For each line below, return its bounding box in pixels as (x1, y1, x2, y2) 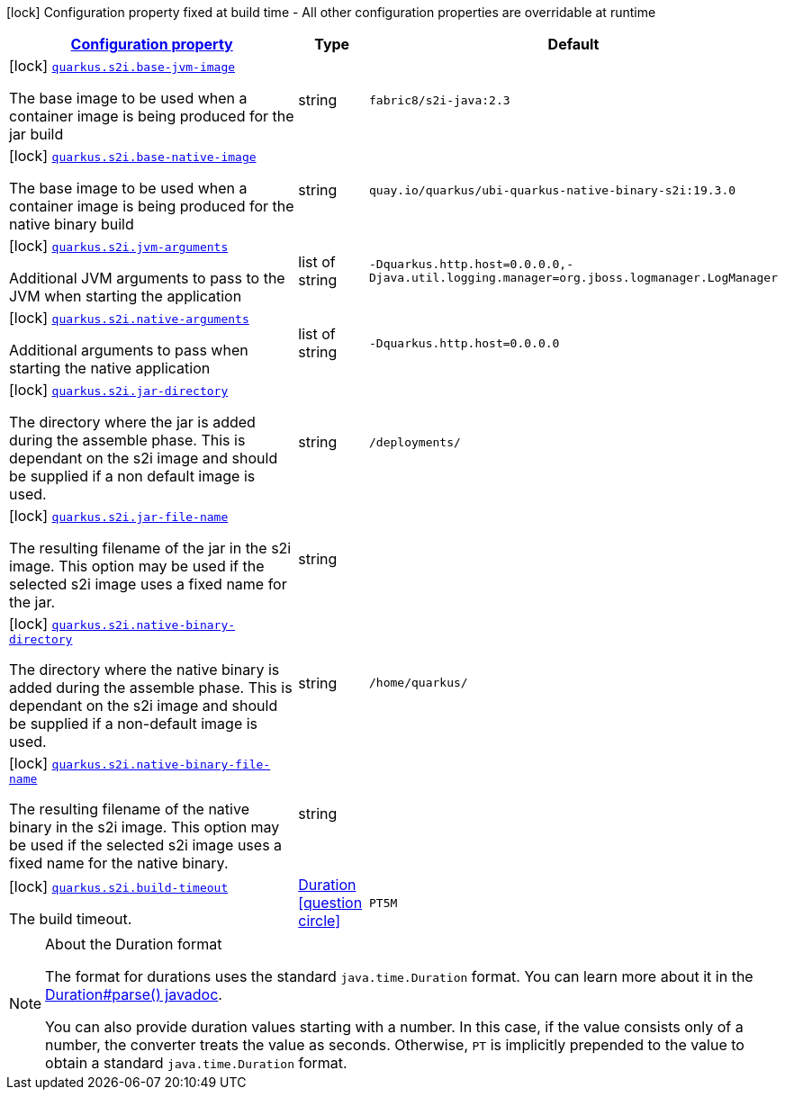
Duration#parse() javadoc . (45, 985, 222, 1003)
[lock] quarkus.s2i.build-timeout (9, 877, 229, 895)
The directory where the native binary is (9, 661, 280, 679)
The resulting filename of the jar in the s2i (9, 539, 292, 557)
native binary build (9, 215, 134, 233)
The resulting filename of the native (9, 800, 249, 818)
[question (298, 894, 363, 912)
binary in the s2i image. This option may (9, 818, 280, 836)
